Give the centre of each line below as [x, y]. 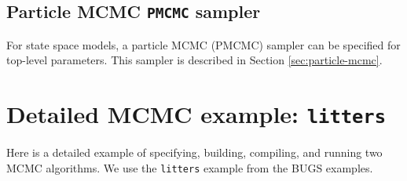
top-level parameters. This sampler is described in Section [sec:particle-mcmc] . [194, 60]
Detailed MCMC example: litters [196, 114]
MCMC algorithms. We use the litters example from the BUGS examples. [190, 167]
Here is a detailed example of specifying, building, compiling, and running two [194, 152]
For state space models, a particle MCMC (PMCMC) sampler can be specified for [203, 44]
